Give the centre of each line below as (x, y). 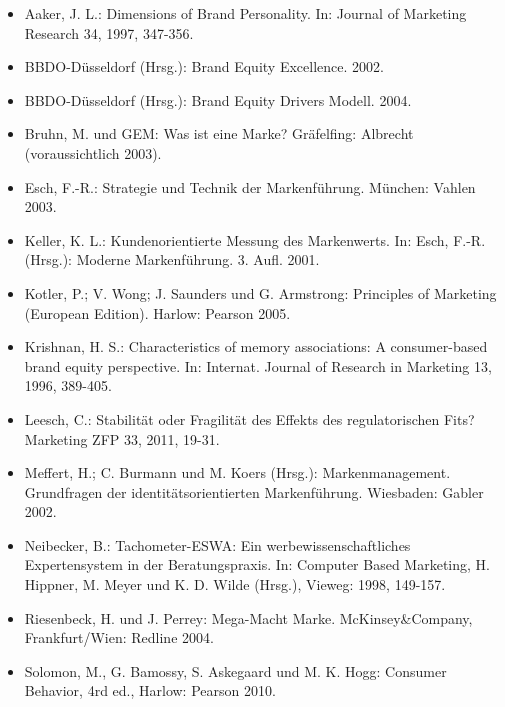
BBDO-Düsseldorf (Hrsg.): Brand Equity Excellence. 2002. (204, 66)
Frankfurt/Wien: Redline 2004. (119, 637)
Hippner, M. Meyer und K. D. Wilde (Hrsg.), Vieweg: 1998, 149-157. (235, 584)
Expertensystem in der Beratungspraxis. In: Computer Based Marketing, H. (257, 564)
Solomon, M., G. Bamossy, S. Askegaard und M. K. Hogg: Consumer (235, 670)
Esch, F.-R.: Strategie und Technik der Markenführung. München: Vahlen (250, 186)
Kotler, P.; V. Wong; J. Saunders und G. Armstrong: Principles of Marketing (260, 292)
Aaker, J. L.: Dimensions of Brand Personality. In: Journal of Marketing (245, 13)
